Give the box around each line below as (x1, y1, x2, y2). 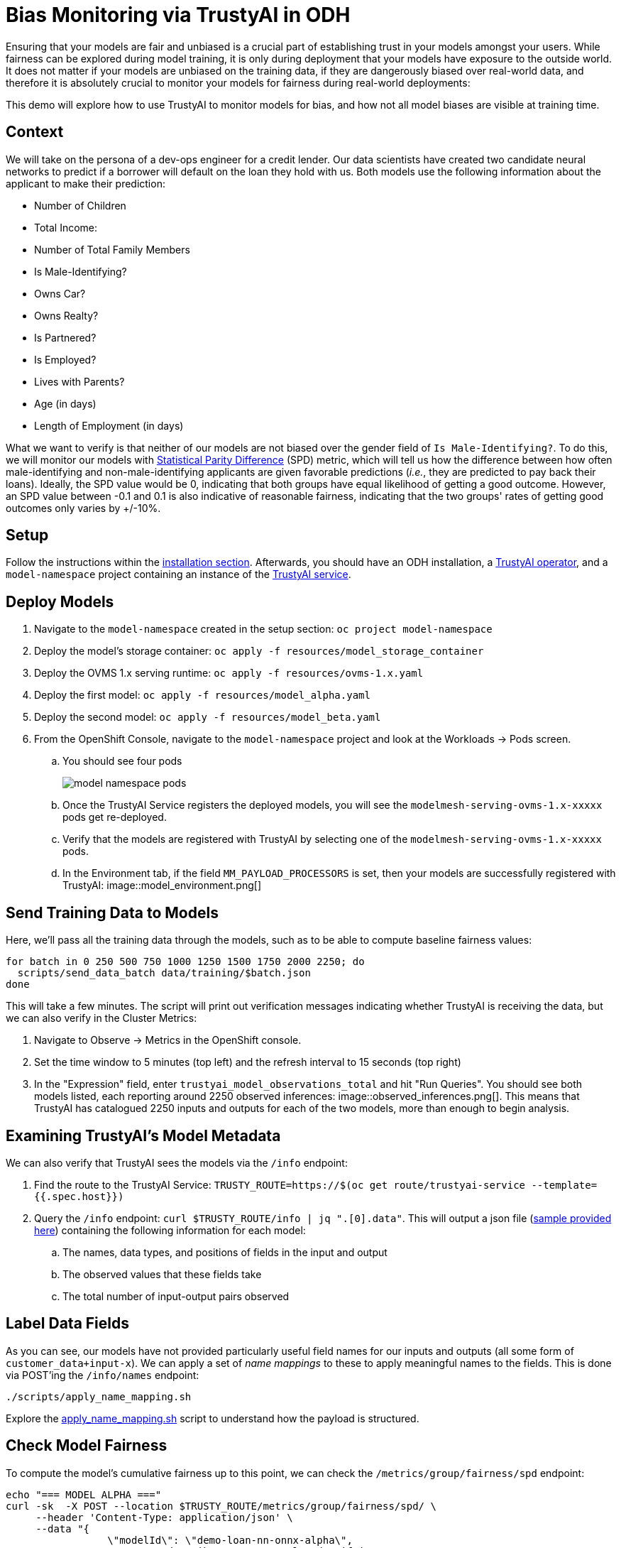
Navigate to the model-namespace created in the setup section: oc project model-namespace (34, 623, 493, 636)
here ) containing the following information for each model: (34, 1223, 306, 1236)
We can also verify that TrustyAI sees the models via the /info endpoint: (6, 1156, 348, 1169)
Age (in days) (34, 397, 97, 410)
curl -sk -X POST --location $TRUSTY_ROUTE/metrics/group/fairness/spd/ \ (6, 1500, 436, 1512)
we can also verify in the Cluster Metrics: (6, 1012, 197, 1025)
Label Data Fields (6, 1314, 130, 1333)
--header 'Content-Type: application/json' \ (35, 1511, 293, 1523)
